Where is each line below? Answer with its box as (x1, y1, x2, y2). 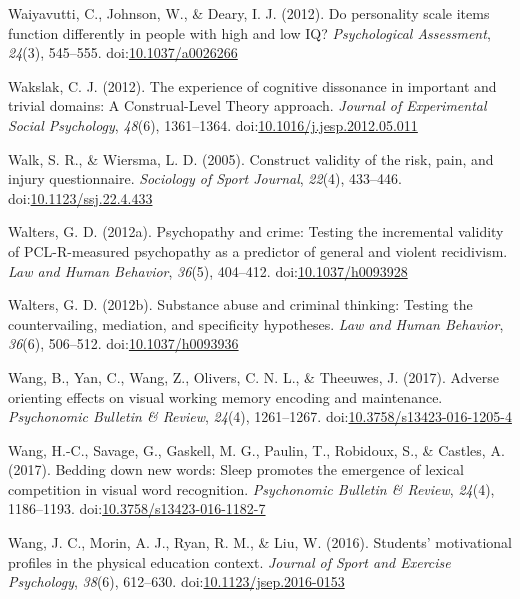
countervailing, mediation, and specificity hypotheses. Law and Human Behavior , (8, 313, 504, 334)
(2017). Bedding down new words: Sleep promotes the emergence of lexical (8, 459, 464, 480)
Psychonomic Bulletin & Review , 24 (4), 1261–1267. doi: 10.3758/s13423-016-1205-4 (8, 406, 512, 427)
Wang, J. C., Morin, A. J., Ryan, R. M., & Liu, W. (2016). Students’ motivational (8, 532, 512, 553)
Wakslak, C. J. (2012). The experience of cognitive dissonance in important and (8, 75, 497, 96)
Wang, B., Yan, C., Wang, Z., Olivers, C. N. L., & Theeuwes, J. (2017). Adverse (8, 366, 499, 387)
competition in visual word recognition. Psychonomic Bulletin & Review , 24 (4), (8, 478, 495, 499)
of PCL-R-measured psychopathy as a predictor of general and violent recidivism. (8, 240, 508, 261)
